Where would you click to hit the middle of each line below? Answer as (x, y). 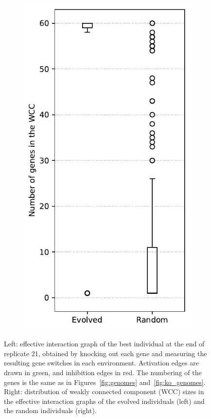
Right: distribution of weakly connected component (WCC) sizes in (104, 391)
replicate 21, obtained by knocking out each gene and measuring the (105, 353)
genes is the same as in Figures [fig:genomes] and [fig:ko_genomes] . (105, 382)
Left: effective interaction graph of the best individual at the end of (104, 344)
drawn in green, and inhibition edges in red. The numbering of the (103, 372)
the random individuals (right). (50, 410)
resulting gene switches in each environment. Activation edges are (101, 363)
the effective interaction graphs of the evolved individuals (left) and (104, 401)
